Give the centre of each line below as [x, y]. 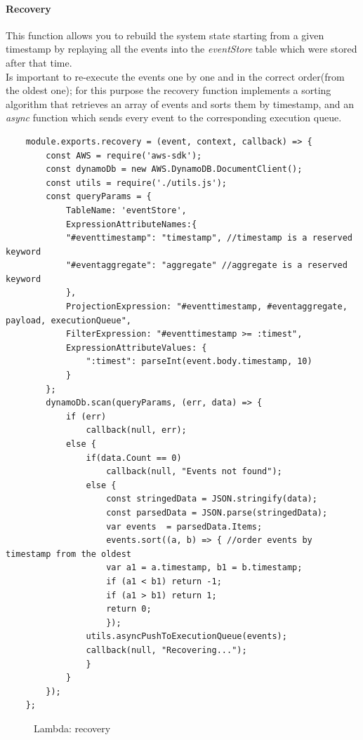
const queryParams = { [99, 197]
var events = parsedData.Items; [184, 526]
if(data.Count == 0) [134, 458]
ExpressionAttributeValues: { [136, 348]
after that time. [39, 62]
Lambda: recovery [72, 728]
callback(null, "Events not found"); [194, 472]
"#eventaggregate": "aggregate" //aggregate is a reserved [206, 265]
